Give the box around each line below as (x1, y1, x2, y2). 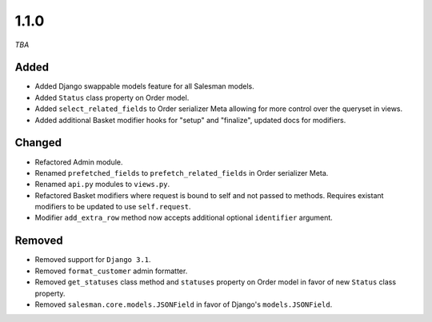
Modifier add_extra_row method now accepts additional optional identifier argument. (34, 213, 334, 223)
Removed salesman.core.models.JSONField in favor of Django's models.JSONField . (34, 300, 333, 309)
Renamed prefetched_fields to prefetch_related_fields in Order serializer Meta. (34, 168, 329, 177)
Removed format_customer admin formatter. (34, 266, 188, 276)
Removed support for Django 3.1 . (34, 255, 151, 264)
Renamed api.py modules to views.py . (34, 180, 170, 189)
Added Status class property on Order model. (34, 93, 190, 102)
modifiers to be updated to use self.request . (34, 202, 191, 212)
